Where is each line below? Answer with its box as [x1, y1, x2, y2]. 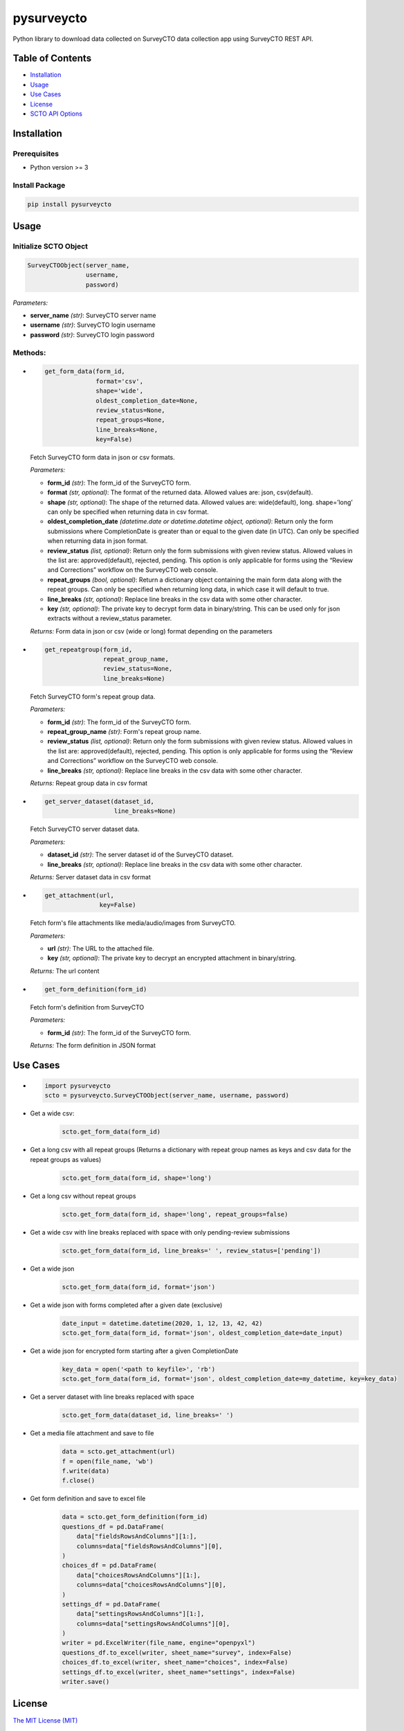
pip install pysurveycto [27, 200, 112, 208]
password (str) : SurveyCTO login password [30, 330, 155, 339]
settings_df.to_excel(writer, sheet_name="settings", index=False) [62, 1668, 296, 1676]
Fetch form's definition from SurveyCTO [30, 1003, 145, 1011]
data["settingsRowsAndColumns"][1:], [76, 1610, 205, 1618]
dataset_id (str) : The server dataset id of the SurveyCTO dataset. [47, 850, 234, 859]
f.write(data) [62, 1467, 110, 1475]
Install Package [12, 180, 66, 190]
